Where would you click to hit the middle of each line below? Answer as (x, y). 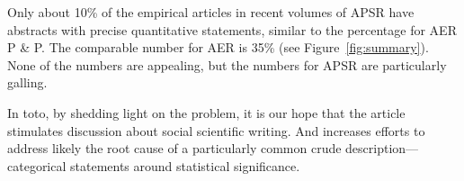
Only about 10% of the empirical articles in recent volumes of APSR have (211, 12)
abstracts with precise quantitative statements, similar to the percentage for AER (232, 29)
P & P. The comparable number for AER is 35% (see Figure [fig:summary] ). (218, 47)
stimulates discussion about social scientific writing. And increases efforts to (216, 130)
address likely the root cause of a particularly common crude (174, 148)
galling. (27, 82)
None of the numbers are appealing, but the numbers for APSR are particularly (227, 64)
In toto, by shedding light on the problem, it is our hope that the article (206, 112)
